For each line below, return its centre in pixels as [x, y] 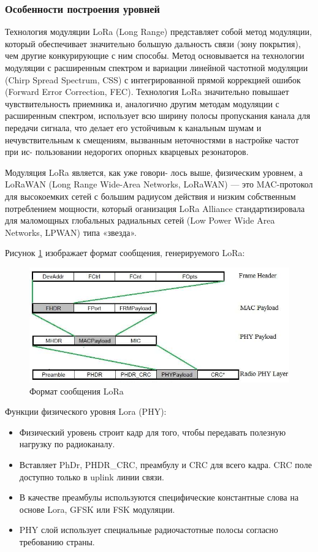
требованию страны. [57, 542]
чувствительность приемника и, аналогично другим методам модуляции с [142, 103]
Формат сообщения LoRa [77, 391]
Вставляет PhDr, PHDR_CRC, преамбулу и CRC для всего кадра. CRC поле [165, 465]
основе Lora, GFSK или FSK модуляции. [97, 509]
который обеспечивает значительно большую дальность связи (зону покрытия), [153, 43]
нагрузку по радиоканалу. [67, 444]
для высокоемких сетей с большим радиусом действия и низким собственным [150, 196]
